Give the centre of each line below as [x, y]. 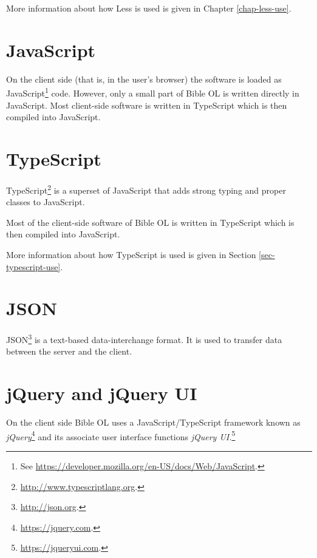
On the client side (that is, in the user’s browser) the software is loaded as [144, 79]
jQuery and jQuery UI [102, 393]
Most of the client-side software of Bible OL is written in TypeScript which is [150, 222]
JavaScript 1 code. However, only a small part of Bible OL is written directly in [153, 92]
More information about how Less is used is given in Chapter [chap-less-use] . [149, 8]
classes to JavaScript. [46, 202]
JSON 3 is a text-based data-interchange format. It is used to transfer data [144, 339]
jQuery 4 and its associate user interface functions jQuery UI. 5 [121, 435]
